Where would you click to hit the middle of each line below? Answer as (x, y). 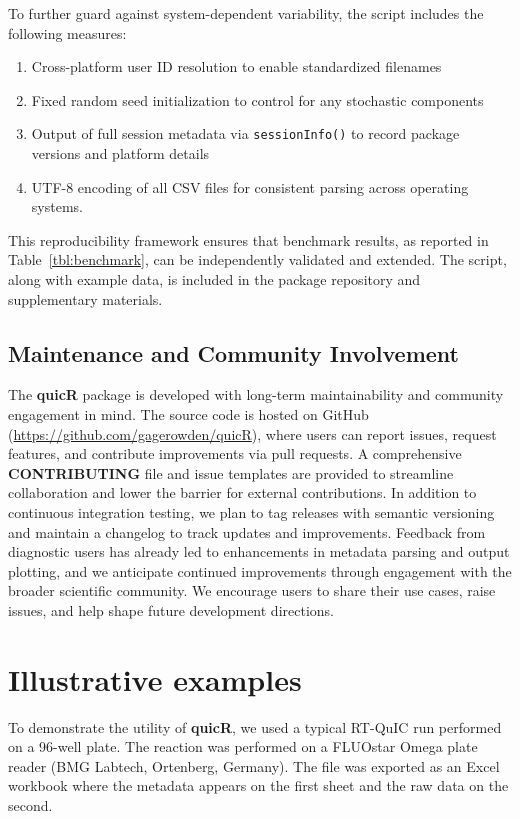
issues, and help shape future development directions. (171, 609)
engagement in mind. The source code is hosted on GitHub (188, 413)
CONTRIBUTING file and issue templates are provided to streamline (231, 472)
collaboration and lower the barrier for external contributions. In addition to (242, 492)
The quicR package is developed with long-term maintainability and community (256, 394)
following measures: (67, 32)
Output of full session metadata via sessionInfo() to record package (245, 133)
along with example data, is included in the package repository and (214, 279)
